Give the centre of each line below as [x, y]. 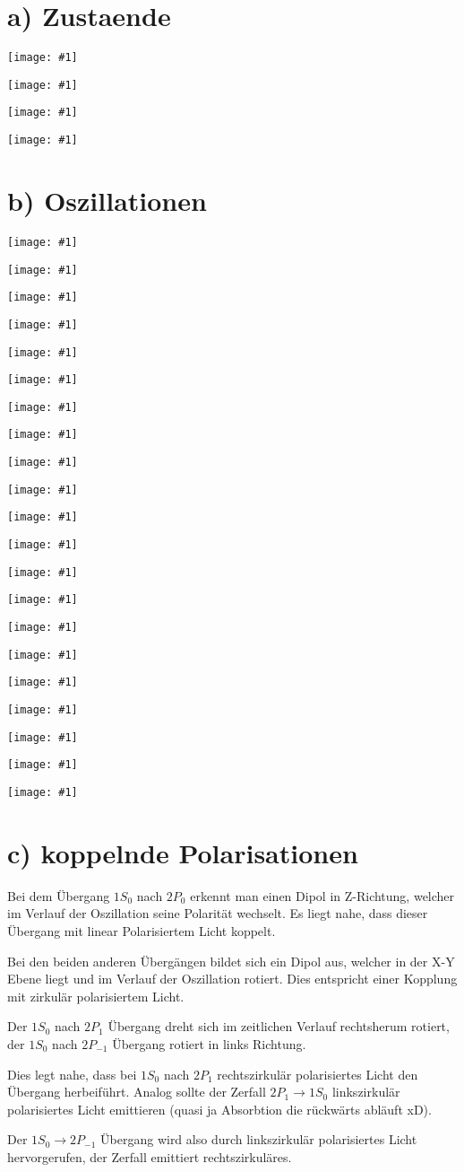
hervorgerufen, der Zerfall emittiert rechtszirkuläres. [150, 1156]
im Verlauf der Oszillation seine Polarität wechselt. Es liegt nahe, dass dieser [218, 913]
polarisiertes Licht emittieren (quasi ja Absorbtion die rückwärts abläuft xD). [219, 1109]
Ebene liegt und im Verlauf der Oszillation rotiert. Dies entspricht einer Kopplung [232, 979]
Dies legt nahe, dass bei [72, 1074]
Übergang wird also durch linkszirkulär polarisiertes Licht [259, 1139]
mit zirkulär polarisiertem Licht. [96, 996]
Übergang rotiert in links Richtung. [209, 1043]
